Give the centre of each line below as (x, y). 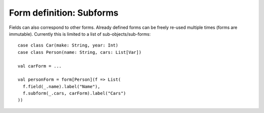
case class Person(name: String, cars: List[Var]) (80, 52)
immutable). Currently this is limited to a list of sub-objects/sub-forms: (80, 34)
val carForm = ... (40, 66)
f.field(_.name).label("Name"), (61, 86)
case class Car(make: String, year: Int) (68, 45)
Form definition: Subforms (64, 13)
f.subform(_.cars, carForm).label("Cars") (75, 93)
